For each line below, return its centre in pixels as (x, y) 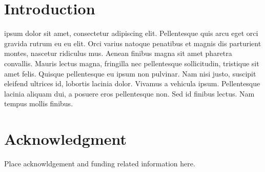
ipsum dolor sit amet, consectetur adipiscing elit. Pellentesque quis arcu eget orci (131, 33)
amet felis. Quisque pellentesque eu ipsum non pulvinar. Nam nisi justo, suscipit (130, 73)
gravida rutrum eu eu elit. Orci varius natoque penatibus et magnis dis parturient (133, 43)
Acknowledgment (65, 139)
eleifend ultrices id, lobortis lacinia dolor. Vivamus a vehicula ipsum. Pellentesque (132, 83)
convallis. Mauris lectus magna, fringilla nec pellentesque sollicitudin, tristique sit (132, 63)
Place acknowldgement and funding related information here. (100, 163)
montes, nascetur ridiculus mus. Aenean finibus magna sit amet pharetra (118, 53)
